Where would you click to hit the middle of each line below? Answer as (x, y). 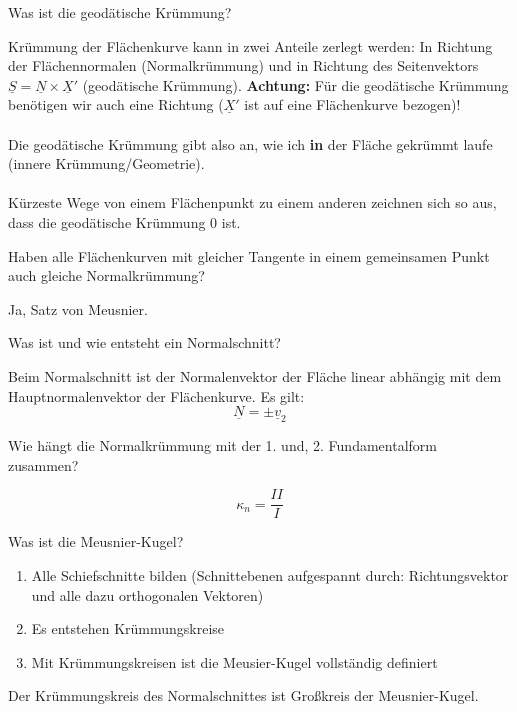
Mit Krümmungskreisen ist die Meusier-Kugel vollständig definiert (234, 661)
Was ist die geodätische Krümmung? (120, 12)
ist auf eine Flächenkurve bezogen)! (352, 104)
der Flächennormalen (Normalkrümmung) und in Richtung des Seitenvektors (243, 65)
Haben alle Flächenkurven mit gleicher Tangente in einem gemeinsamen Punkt (249, 255)
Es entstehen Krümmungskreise (128, 628)
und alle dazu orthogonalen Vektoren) (147, 594)
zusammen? (43, 464)
